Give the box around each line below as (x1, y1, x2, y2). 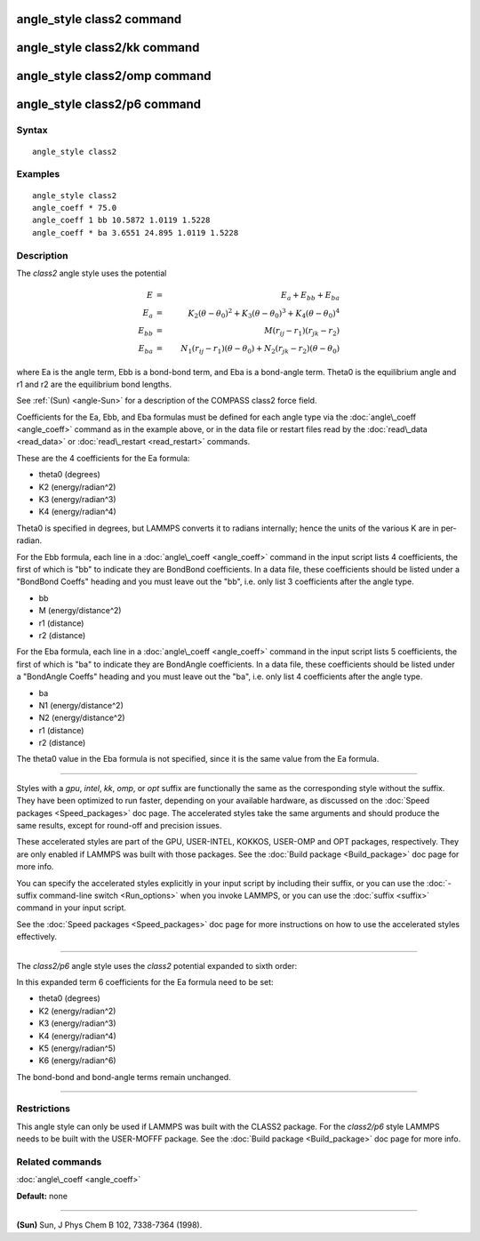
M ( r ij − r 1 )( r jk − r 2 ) (263, 325, 340, 338)
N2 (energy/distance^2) (38, 712, 125, 724)
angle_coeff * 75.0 (32, 203, 117, 212)
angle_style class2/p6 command (16, 97, 202, 112)
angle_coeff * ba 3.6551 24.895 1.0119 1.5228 (32, 228, 239, 237)
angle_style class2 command (16, 12, 182, 27)
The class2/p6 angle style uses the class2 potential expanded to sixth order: (16, 960, 298, 971)
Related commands (16, 1156, 102, 1168)
